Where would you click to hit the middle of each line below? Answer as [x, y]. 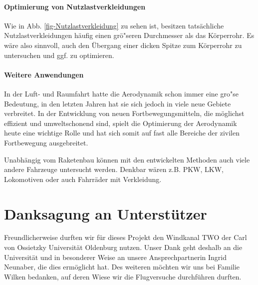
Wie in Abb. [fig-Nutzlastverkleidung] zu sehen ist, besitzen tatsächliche [114, 25]
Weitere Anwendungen [44, 74]
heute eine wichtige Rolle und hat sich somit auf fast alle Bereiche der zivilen [122, 133]
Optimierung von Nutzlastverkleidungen [75, 6]
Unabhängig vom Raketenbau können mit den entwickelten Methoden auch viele [127, 159]
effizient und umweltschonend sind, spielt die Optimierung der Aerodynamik [121, 123]
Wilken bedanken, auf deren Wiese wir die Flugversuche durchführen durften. [123, 276]
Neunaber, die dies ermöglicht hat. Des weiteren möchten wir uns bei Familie [122, 267]
